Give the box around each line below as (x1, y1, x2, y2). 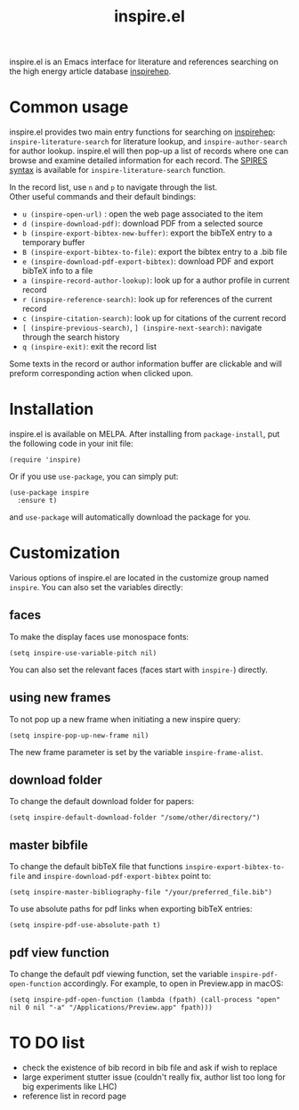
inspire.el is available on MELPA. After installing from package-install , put (9, 429, 280, 440)
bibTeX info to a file (21, 266, 93, 276)
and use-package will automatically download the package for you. (9, 512, 251, 522)
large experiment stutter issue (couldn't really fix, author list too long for (21, 1072, 287, 1082)
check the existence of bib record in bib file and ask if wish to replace (21, 1063, 278, 1073)
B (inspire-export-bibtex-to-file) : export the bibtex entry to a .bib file (21, 247, 287, 258)
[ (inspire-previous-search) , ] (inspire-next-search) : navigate (21, 323, 263, 333)
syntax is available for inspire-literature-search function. (9, 165, 226, 176)
